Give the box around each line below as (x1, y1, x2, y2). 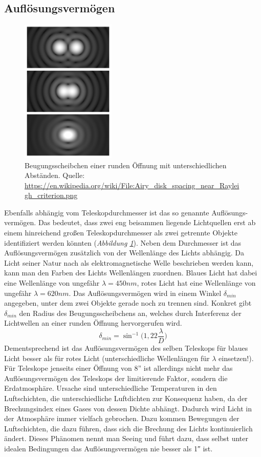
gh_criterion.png (25, 190, 78, 201)
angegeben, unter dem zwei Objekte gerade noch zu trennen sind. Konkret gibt (4, 297, 252, 308)
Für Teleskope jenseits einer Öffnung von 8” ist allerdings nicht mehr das (4, 363, 233, 373)
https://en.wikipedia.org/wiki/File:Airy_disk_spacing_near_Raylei (25, 180, 240, 190)
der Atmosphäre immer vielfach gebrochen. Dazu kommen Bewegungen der (4, 413, 240, 424)
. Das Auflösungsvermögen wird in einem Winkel (69, 287, 222, 298)
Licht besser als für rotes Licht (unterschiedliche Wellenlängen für (4, 352, 210, 363)
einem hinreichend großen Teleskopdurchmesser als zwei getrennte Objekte (4, 227, 237, 238)
